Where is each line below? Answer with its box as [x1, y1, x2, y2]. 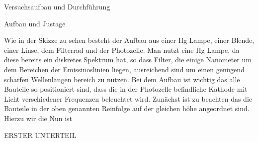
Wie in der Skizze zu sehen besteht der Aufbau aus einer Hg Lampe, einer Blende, [4, 35, 255, 45]
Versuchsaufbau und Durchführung [4, 1, 110, 11]
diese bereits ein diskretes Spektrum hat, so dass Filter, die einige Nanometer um [4, 54, 252, 65]
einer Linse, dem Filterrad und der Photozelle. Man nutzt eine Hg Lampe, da [4, 44, 240, 55]
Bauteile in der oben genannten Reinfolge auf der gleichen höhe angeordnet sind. [4, 103, 250, 114]
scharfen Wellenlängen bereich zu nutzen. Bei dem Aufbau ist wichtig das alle [4, 74, 240, 84]
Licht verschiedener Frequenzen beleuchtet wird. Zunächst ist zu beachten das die [4, 93, 252, 104]
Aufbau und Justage [4, 18, 66, 28]
